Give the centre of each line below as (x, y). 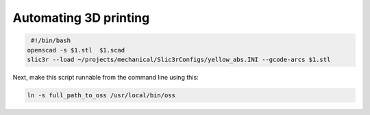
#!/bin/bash (51, 40)
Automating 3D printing (81, 18)
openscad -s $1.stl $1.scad (76, 50)
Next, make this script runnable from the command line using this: (106, 77)
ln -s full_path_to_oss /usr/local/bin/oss (101, 95)
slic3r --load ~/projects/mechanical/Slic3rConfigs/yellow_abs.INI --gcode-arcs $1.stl (179, 59)
